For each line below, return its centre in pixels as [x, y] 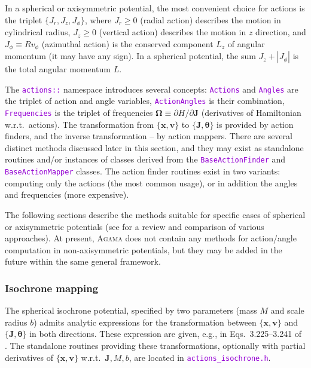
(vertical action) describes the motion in [173, 32]
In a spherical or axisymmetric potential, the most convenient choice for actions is [155, 8]
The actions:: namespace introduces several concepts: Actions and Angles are [152, 89]
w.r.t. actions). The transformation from [80, 124]
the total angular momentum [58, 69]
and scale [287, 310]
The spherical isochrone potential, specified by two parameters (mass [131, 310]
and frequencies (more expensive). [67, 194]
